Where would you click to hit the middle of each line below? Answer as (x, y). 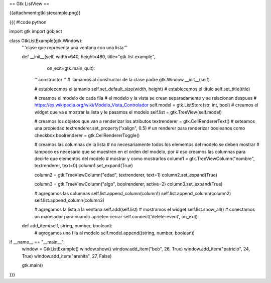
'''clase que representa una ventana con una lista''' (75, 47)
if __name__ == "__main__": (37, 242)
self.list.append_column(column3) (70, 200)
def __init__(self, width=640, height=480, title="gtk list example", (89, 57)
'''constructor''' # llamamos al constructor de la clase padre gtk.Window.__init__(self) (122, 80)
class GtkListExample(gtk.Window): (46, 41)
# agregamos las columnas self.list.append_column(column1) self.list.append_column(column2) (133, 193)
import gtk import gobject (36, 31)
